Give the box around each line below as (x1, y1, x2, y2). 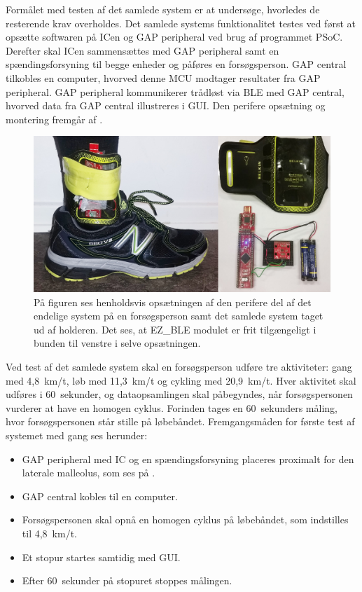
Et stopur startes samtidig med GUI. (22, 549, 181, 564)
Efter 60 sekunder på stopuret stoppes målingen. (22, 573, 232, 588)
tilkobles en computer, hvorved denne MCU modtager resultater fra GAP (6, 70, 321, 85)
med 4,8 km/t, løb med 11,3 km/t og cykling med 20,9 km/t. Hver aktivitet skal (6, 373, 356, 387)
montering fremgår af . (6, 111, 103, 126)
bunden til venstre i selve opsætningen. (34, 336, 201, 350)
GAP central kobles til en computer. (22, 488, 178, 503)
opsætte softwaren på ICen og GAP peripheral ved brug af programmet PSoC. (6, 29, 343, 44)
